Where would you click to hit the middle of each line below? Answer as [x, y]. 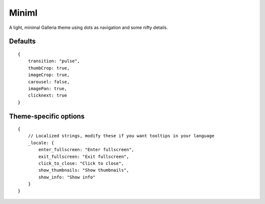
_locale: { [41, 143]
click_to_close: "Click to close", [81, 164]
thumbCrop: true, [49, 68]
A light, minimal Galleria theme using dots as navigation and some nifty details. [89, 27]
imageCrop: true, [49, 75]
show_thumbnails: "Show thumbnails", [84, 170]
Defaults [23, 41]
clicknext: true [47, 95]
